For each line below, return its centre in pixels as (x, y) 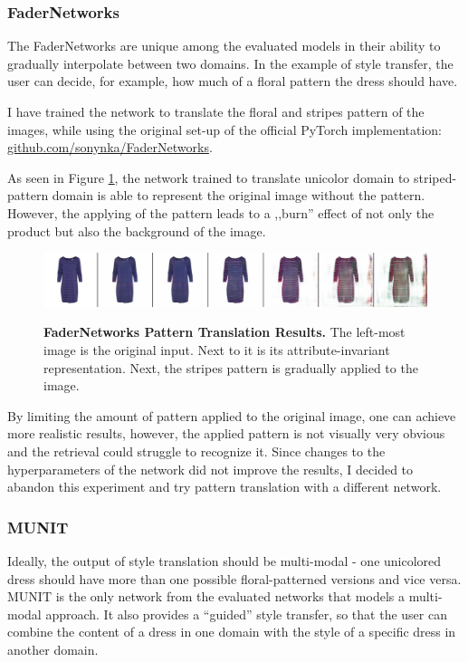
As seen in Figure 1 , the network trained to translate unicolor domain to (209, 177)
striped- (435, 177)
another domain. (53, 649)
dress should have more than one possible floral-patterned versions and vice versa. (234, 578)
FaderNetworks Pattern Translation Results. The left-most (224, 332)
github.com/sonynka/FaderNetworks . (110, 147)
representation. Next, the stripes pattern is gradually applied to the (231, 367)
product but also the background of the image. (137, 230)
